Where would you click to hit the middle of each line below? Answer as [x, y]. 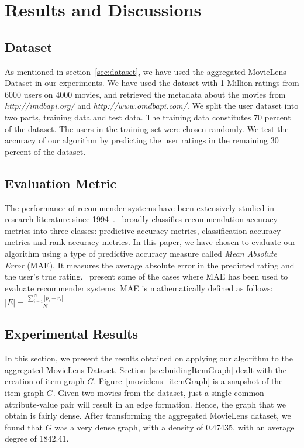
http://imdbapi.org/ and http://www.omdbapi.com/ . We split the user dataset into [152, 106]
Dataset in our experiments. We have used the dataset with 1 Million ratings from [152, 83]
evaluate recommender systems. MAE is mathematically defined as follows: [139, 287]
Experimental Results [71, 334]
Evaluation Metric [61, 183]
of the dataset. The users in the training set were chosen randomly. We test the [147, 128]
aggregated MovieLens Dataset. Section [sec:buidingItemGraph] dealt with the [146, 369]
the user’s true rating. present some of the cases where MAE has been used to [146, 276]
